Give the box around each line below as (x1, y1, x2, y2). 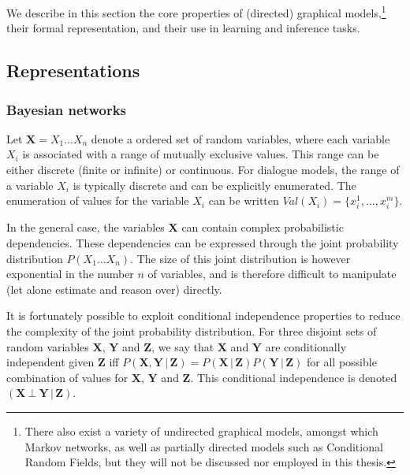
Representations (6, 58, 140, 83)
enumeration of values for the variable (6, 192, 189, 209)
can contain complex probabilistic (181, 219, 344, 236)
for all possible (307, 354, 377, 370)
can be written (208, 192, 279, 209)
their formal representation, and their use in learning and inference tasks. (6, 20, 360, 36)
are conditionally (265, 338, 347, 354)
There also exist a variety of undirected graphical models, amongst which (24, 422, 378, 439)
